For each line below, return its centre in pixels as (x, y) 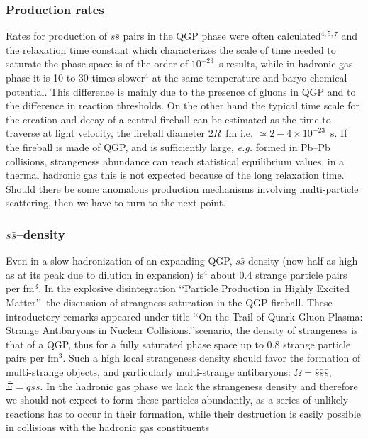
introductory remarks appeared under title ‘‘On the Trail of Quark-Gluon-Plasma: (184, 316)
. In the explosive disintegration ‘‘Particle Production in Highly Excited (194, 288)
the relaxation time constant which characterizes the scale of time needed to (171, 49)
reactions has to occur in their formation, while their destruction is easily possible (183, 413)
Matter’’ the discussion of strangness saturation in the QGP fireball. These (169, 302)
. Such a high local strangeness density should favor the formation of (212, 358)
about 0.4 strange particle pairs (279, 274)
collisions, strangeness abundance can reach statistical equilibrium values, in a (175, 161)
